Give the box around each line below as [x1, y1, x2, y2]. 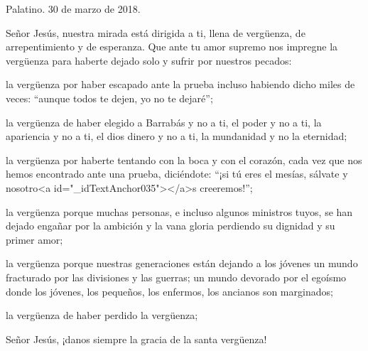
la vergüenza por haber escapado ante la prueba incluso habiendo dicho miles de [6, 77, 355, 92]
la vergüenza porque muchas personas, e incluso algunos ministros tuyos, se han [6, 204, 353, 219]
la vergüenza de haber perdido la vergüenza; [6, 308, 198, 323]
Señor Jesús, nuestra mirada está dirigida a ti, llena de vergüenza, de [6, 25, 305, 40]
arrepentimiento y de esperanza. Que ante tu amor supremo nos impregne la [6, 39, 338, 54]
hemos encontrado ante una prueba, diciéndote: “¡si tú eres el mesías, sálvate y [6, 166, 348, 181]
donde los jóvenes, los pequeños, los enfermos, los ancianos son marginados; [6, 283, 333, 298]
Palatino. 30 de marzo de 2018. [6, 1, 141, 16]
